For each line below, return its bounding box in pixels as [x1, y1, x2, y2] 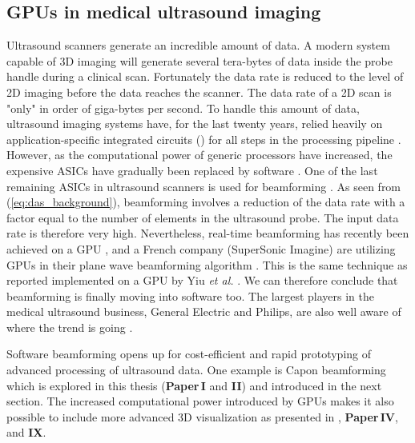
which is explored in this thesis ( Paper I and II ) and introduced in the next [6, 377, 382, 393]
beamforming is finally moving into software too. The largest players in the [6, 287, 374, 304]
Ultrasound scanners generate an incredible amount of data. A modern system [6, 37, 390, 54]
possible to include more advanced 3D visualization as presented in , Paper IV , [6, 408, 398, 425]
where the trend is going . [6, 318, 133, 335]
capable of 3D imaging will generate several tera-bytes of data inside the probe [6, 52, 393, 69]
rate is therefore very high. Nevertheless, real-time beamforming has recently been [6, 225, 409, 241]
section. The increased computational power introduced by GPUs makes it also [6, 393, 394, 409]
